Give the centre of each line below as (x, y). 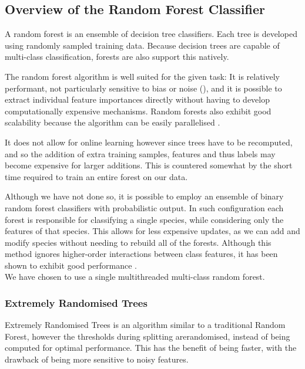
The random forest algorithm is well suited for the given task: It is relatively (143, 76)
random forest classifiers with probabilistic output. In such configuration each (144, 207)
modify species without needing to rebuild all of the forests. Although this (138, 242)
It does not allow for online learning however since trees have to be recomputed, (149, 142)
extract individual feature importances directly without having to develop (138, 99)
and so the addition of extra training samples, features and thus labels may (140, 153)
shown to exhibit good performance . (71, 265)
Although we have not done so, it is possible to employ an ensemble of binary (144, 196)
